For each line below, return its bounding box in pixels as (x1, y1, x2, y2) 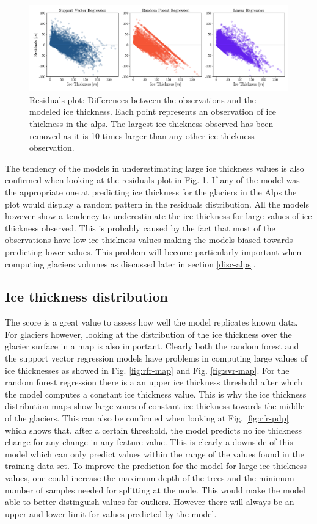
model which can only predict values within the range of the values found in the (5, 447, 304, 460)
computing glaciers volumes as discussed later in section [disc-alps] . (5, 257, 256, 270)
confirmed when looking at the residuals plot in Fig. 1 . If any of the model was (5, 173, 300, 186)
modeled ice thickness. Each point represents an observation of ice (29, 105, 276, 118)
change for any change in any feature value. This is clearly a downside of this (5, 435, 293, 448)
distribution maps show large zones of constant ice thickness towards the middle (5, 399, 305, 412)
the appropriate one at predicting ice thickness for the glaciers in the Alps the (5, 185, 297, 198)
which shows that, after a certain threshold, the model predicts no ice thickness (5, 423, 302, 436)
